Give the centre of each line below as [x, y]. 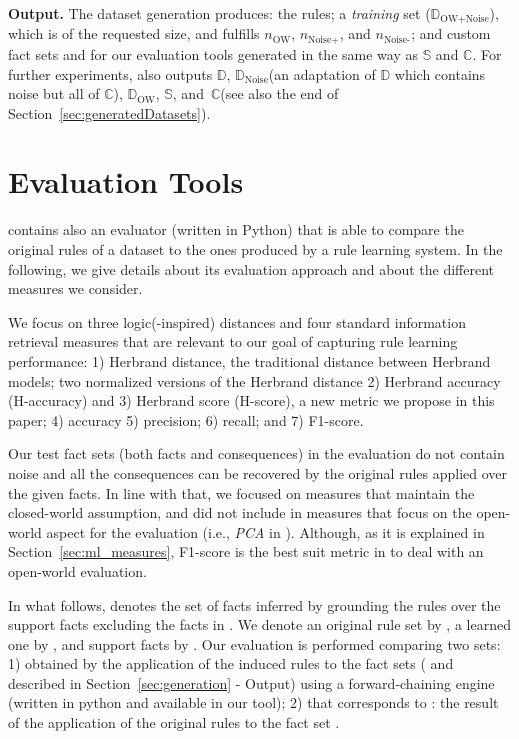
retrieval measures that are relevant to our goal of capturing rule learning [233, 341]
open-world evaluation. [77, 570]
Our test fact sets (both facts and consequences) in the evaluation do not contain [256, 453]
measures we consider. [75, 288]
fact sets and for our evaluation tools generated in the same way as [213, 53]
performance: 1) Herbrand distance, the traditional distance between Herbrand [249, 360]
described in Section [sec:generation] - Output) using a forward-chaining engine [251, 682]
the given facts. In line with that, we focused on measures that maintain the [241, 492]
